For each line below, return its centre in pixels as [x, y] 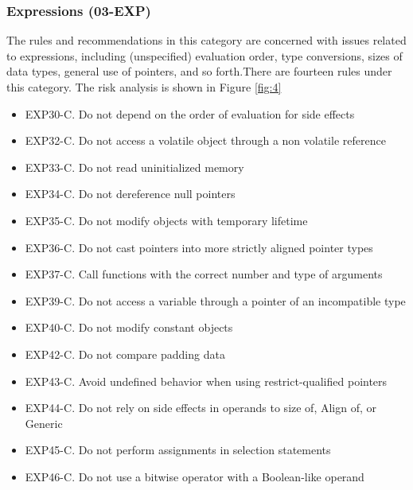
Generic [44, 423]
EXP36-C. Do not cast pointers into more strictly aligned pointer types [199, 247]
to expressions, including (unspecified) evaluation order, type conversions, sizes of [205, 55]
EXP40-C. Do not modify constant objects [129, 327]
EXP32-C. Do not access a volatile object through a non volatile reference [205, 140]
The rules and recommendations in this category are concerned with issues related [206, 40]
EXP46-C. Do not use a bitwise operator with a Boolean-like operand [195, 476]
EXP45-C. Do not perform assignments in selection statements [178, 450]
